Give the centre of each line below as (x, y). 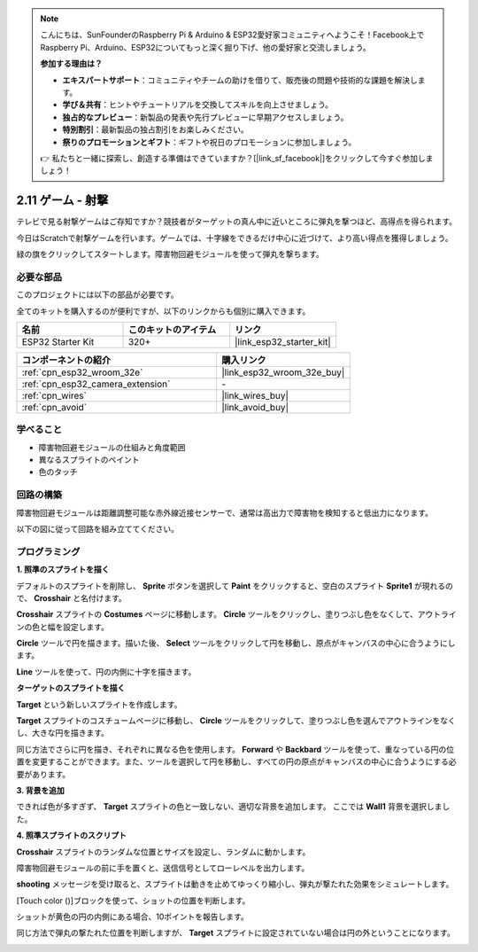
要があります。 (43, 774)
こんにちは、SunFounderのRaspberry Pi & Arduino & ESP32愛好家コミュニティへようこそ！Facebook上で (232, 35)
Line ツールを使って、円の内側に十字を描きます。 (106, 671)
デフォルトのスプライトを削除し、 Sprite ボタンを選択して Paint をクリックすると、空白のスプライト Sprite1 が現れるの (235, 586)
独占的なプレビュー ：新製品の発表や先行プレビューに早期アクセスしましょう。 (205, 117)
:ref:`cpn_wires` (54, 395)
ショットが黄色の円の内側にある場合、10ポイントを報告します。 (133, 917)
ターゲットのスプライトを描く (71, 688)
